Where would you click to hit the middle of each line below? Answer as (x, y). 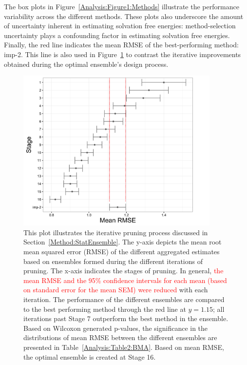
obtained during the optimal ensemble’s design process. (86, 64)
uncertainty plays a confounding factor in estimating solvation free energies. (117, 35)
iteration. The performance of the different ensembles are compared (124, 299)
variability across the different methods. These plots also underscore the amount (124, 16)
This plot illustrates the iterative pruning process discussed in (116, 232)
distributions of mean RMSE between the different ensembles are (120, 337)
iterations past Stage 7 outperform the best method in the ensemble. (126, 318)
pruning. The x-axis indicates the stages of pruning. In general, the (123, 271)
